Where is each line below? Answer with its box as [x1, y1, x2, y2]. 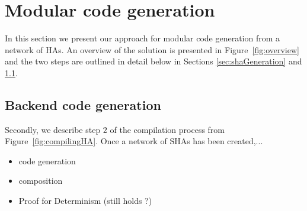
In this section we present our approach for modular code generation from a [5, 32, 280, 44]
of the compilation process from [110, 123, 225, 135]
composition [18, 174, 63, 187]
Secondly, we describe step [5, 123, 101, 135]
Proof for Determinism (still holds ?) [18, 194, 152, 207]
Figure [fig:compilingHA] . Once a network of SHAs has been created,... [5, 135, 263, 147]
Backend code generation [5, 95, 161, 113]
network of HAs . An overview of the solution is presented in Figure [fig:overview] [5, 43, 299, 56]
